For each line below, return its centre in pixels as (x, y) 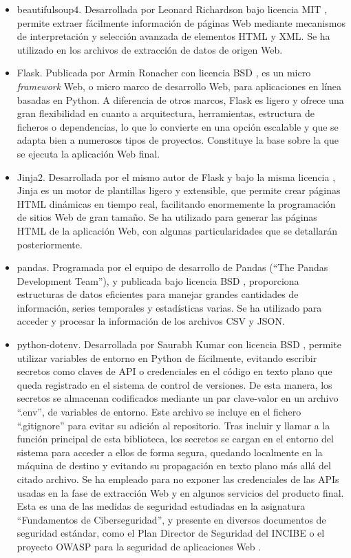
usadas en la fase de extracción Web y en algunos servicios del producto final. (180, 492)
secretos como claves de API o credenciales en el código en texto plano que (174, 371)
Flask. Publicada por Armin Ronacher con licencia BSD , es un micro (164, 73)
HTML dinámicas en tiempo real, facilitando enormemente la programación (176, 203)
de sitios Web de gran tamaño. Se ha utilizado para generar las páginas (167, 217)
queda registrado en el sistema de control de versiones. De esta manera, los (174, 384)
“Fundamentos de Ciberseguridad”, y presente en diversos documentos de (171, 519)
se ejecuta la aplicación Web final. (88, 153)
